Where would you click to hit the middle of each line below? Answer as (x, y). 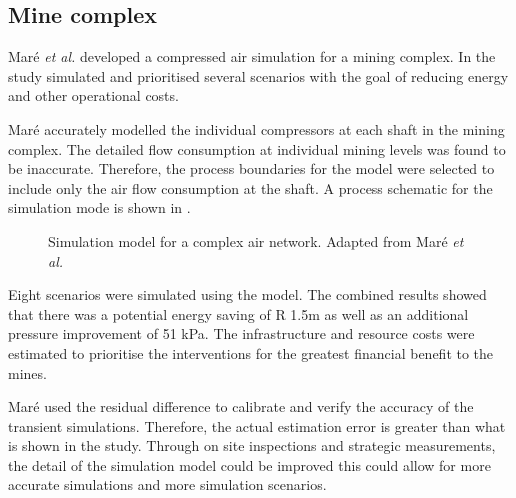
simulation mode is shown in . (99, 207)
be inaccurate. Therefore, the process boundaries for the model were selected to (251, 168)
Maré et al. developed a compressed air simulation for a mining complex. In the (252, 56)
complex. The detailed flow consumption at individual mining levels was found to (257, 148)
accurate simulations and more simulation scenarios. (167, 484)
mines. (27, 372)
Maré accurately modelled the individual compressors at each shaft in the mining (256, 128)
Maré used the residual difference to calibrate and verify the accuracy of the (241, 406)
